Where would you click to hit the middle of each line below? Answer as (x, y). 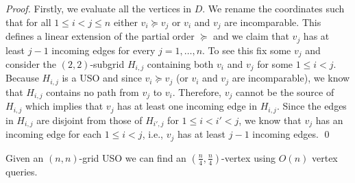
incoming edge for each (54, 134)
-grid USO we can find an (133, 157)
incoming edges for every (103, 50)
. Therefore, (197, 91)
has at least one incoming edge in (187, 106)
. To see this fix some (247, 50)
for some (275, 63)
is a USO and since (102, 78)
